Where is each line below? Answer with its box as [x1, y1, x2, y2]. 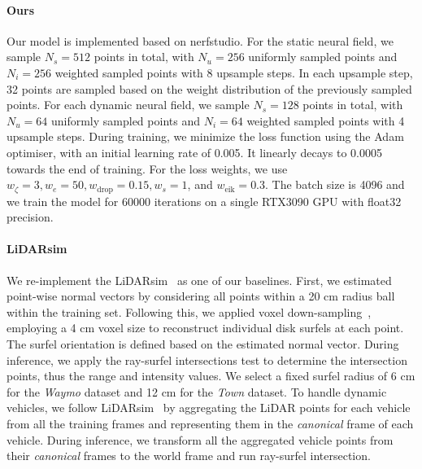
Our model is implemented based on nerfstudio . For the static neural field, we [7, 32, 394, 49]
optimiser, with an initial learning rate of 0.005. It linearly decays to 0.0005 [7, 143, 382, 160]
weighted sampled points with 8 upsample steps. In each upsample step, [54, 64, 413, 81]
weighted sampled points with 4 [246, 112, 405, 129]
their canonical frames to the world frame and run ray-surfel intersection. [7, 447, 371, 464]
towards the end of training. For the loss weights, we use [7, 160, 288, 177]
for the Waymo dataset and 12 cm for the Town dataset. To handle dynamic [7, 383, 387, 400]
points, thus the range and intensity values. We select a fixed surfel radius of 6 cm [7, 367, 415, 384]
